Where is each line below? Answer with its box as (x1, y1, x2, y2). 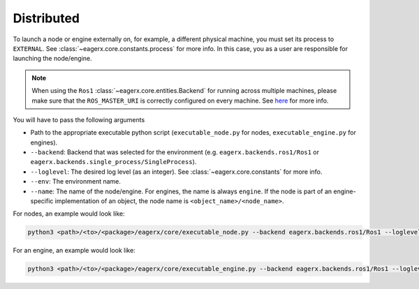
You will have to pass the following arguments (13, 115, 145, 124)
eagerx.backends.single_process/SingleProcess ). (30, 158, 197, 166)
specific (30, 197, 54, 205)
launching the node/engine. (13, 54, 92, 63)
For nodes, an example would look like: (13, 209, 125, 218)
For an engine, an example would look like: (13, 246, 135, 255)
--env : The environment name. (30, 177, 122, 186)
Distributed (13, 10, 80, 26)
